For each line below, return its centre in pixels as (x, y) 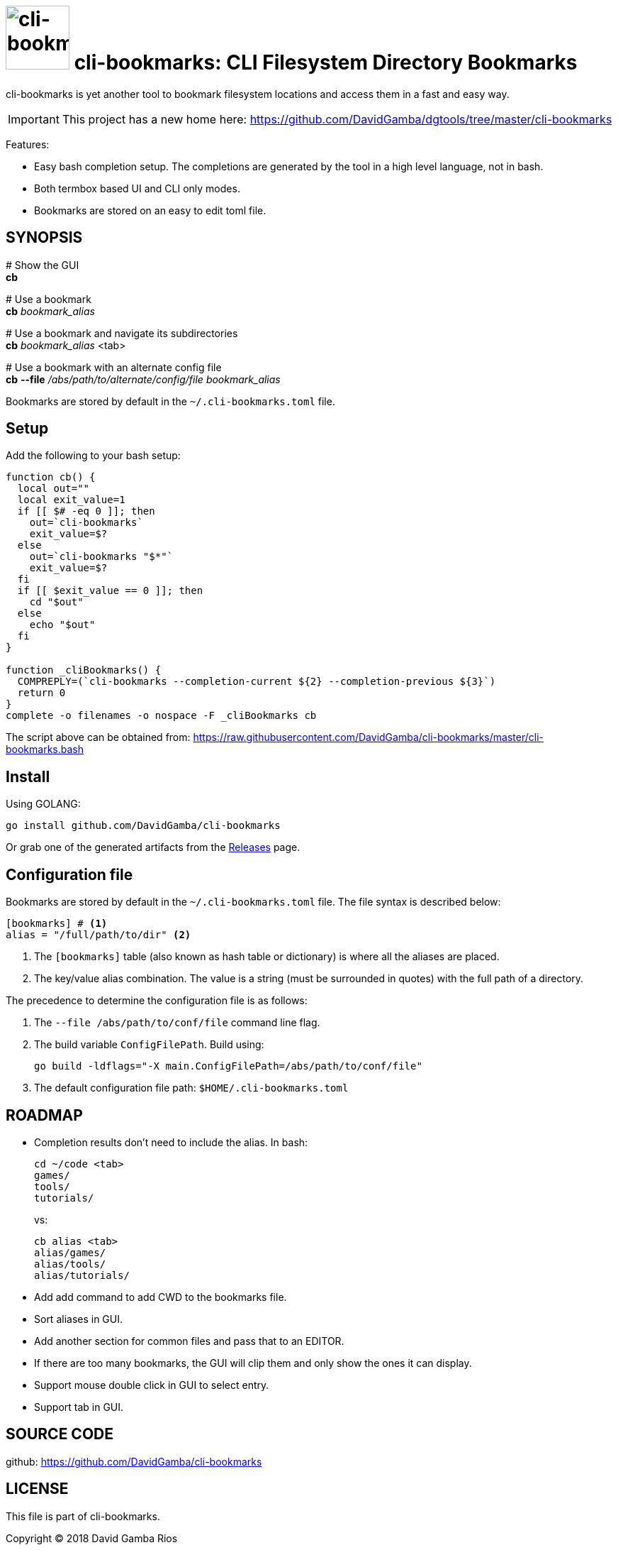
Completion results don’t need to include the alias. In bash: (171, 1142)
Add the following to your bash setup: (93, 456)
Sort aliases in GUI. (79, 1319)
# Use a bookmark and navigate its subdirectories (122, 333)
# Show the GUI (43, 265)
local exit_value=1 (71, 500)
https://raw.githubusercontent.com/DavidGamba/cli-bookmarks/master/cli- (368, 737)
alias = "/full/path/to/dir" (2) (99, 935)
